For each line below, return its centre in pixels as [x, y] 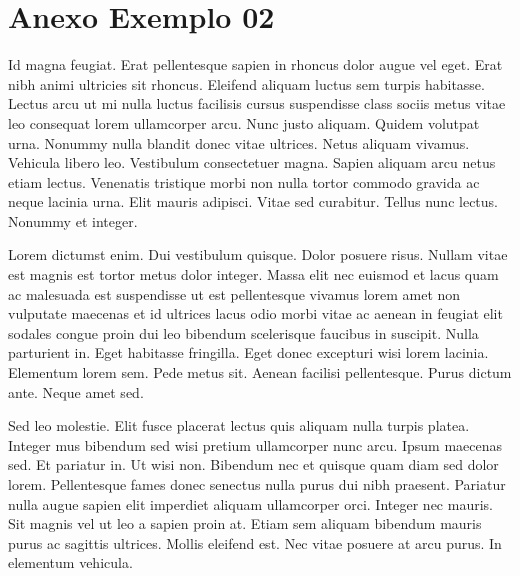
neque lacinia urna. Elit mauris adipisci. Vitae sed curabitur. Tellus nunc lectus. [253, 201]
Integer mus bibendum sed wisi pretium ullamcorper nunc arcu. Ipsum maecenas [255, 444]
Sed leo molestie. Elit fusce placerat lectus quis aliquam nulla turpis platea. [239, 425]
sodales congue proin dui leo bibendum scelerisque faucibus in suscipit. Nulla [243, 332]
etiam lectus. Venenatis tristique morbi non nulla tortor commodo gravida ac [244, 181]
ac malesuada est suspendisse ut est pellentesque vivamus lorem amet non [234, 293]
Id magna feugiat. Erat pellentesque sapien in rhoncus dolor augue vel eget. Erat [255, 64]
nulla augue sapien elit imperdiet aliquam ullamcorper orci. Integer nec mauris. [250, 503]
